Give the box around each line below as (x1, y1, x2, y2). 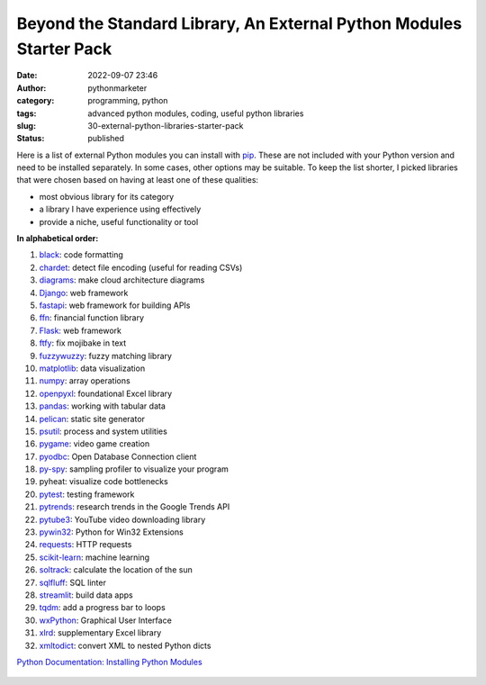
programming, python (87, 95, 168, 106)
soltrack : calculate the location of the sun (39, 564, 193, 575)
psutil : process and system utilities (39, 426, 168, 437)
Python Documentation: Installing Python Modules (16, 656, 202, 667)
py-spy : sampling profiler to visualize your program (39, 464, 229, 474)
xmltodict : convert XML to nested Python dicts (39, 640, 211, 651)
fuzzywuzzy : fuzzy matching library (39, 350, 173, 361)
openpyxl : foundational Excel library (39, 388, 173, 399)
